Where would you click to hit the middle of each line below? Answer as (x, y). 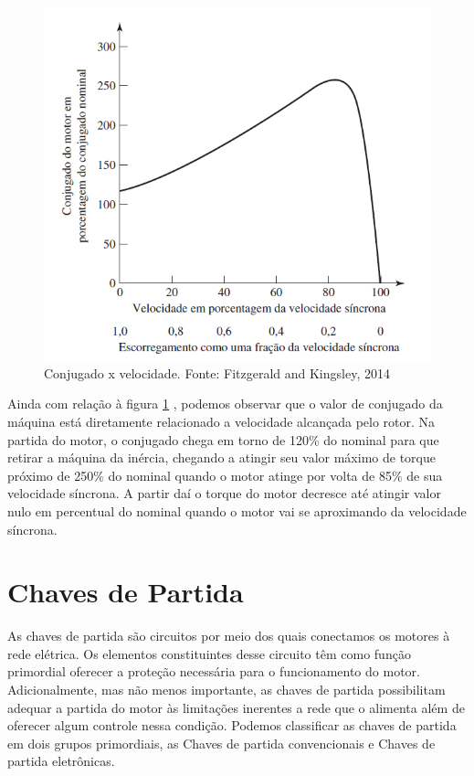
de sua (425, 475)
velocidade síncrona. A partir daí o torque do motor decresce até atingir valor (224, 493)
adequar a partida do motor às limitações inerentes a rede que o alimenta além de (236, 707)
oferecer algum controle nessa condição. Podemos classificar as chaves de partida (232, 725)
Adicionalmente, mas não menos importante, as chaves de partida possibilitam (226, 690)
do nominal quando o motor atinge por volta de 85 (250, 475)
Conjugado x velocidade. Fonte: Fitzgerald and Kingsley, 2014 (217, 372)
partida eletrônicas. (61, 761)
